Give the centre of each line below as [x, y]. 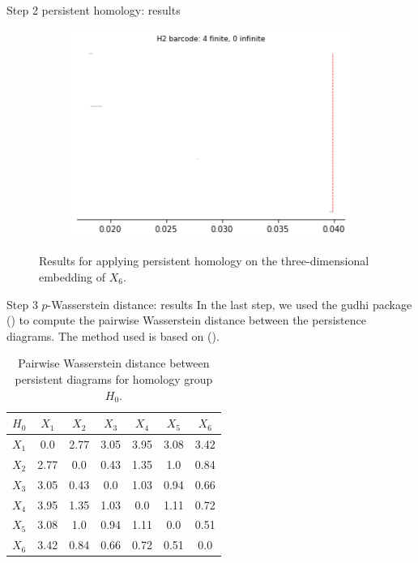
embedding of [73, 277]
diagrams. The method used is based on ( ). [113, 335]
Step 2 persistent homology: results [94, 10]
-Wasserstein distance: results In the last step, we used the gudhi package [230, 304]
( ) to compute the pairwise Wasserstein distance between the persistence [186, 320]
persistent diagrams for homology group [114, 379]
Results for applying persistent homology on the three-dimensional [204, 261]
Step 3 [22, 304]
